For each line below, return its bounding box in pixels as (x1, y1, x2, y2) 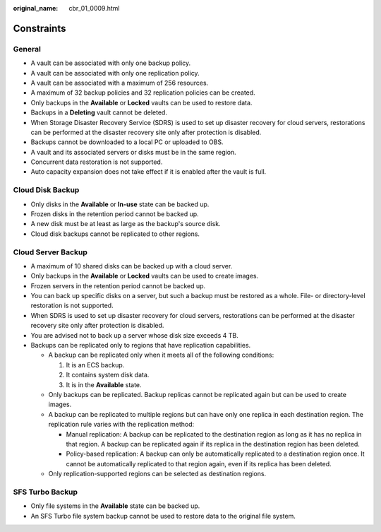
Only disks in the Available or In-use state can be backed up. (30, 200, 210, 208)
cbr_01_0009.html (68, 4, 120, 12)
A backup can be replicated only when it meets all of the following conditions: (48, 350, 274, 360)
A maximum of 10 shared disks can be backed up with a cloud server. (30, 261, 233, 270)
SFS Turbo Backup (13, 487, 78, 497)
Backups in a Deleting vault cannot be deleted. (30, 108, 167, 117)
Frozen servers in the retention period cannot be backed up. (30, 281, 206, 290)
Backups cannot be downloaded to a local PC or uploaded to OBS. (30, 138, 224, 146)
